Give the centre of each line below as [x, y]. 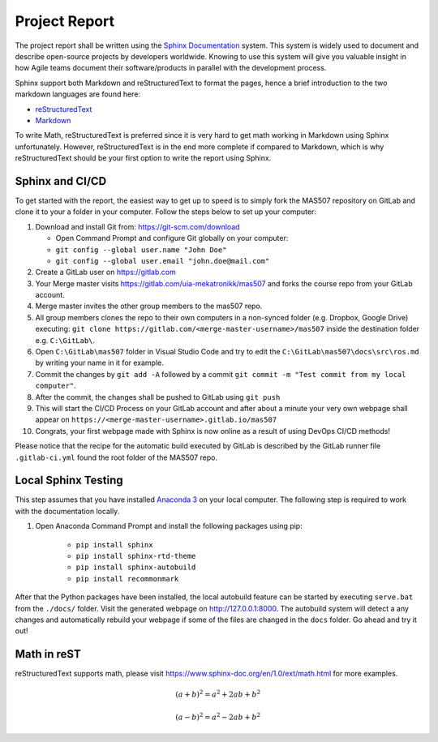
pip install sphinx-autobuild [136, 567]
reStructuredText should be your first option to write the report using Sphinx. [143, 158]
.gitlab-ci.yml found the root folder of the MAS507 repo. [116, 457]
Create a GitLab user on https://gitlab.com [105, 272]
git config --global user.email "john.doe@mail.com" [163, 261]
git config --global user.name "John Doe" [141, 250]
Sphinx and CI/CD [61, 181]
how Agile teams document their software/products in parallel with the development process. [171, 68]
